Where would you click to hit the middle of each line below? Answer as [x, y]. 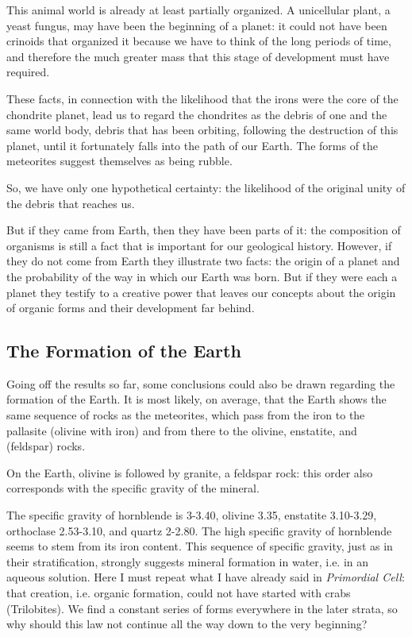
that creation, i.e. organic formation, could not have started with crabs [179, 593]
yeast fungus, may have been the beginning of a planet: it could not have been [197, 25]
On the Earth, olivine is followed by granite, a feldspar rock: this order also [190, 472]
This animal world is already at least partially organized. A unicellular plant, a [198, 10]
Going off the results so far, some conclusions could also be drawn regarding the [201, 383]
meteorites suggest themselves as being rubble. [119, 161]
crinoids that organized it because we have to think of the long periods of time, [199, 41]
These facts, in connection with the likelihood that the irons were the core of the [202, 98]
